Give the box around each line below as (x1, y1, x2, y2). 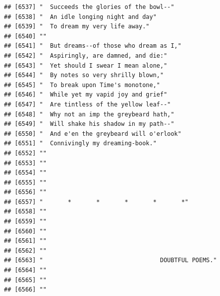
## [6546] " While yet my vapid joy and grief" (4, 91, 167, 99)
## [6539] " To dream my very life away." (4, 23, 150, 30)
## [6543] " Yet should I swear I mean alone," (4, 62, 167, 69)
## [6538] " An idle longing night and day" (4, 13, 157, 20)
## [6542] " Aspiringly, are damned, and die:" (4, 52, 167, 59)
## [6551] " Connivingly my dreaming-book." (4, 140, 157, 147)
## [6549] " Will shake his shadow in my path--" (4, 120, 174, 128)
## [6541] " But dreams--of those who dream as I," (4, 42, 181, 50)
